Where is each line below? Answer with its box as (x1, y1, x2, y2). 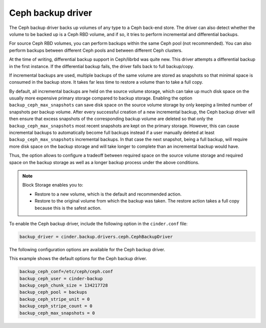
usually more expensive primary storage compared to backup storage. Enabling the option (9, 95, 193, 101)
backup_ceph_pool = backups (19, 290, 87, 295)
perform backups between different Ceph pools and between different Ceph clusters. (9, 47, 183, 53)
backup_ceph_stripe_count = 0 (19, 303, 93, 309)
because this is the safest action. (34, 205, 102, 211)
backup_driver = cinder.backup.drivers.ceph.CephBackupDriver (19, 234, 173, 239)
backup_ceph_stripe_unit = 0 (19, 296, 90, 302)
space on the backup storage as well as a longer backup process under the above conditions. (9, 159, 199, 165)
